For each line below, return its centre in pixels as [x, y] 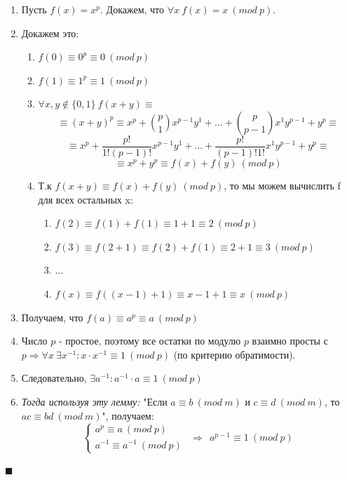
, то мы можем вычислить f [282, 186]
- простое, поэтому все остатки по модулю [150, 341]
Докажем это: [50, 33]
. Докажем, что [132, 9]
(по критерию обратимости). [234, 354]
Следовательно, [54, 378]
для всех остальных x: [86, 199]
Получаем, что [52, 317]
